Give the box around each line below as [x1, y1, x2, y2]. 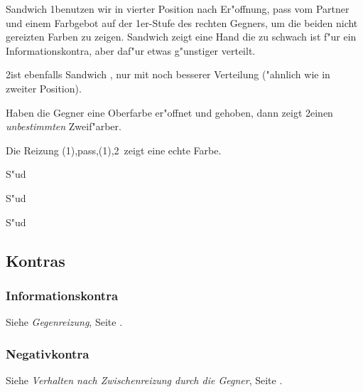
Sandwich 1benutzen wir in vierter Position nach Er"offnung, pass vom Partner [6, 1, 350, 16]
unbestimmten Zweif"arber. [6, 119, 121, 134]
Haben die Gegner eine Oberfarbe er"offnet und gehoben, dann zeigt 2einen [6, 105, 333, 120]
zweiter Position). [6, 80, 82, 95]
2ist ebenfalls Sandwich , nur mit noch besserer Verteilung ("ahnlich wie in [6, 67, 330, 82]
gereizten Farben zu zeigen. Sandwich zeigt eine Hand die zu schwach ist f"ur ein [6, 29, 357, 44]
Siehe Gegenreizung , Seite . [6, 314, 123, 329]
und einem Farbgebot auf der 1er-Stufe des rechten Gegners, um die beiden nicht [6, 15, 358, 30]
